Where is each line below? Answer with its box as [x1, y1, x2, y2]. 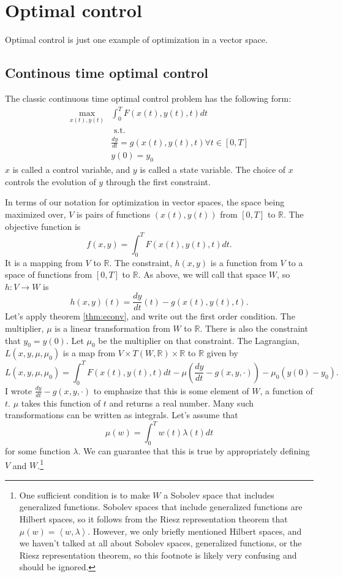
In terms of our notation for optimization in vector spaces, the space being [5, 196, 285, 208]
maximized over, [5, 208, 66, 221]
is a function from [210, 256, 277, 269]
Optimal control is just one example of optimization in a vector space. [5, 33, 268, 46]
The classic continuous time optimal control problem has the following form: [5, 91, 292, 104]
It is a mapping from [5, 256, 83, 269]
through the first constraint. [105, 175, 211, 188]
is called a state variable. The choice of [140, 163, 286, 176]
